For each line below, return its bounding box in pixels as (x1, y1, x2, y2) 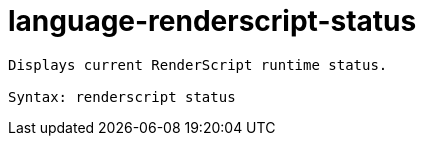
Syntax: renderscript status (8, 88, 236, 105)
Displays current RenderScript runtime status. (8, 56, 388, 73)
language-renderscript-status (8, 4, 417, 38)
